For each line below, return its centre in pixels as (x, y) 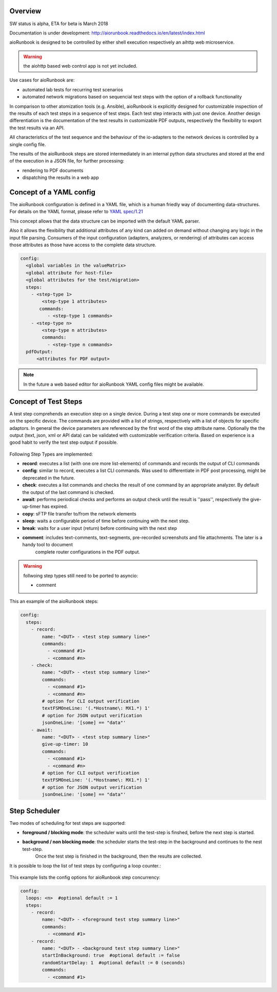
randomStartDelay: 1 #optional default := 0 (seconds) (114, 963)
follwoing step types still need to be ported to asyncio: (81, 576)
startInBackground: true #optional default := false (111, 956)
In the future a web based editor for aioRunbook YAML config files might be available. (114, 384)
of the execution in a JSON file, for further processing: (67, 161)
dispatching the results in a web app (61, 177)
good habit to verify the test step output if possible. (64, 442)
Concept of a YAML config (53, 192)
